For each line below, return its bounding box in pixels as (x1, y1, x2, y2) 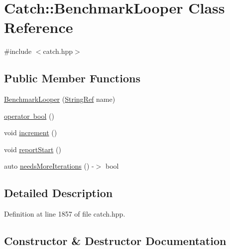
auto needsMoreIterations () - (4, 161, 94, 171)
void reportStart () (4, 144, 61, 154)
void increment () (4, 127, 57, 138)
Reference (4, 17, 73, 37)
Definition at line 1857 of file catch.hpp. (4, 209, 125, 219)
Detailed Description (4, 185, 113, 201)
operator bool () (4, 110, 54, 121)
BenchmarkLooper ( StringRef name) (4, 94, 115, 104)
